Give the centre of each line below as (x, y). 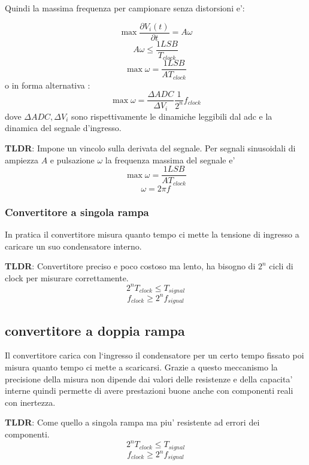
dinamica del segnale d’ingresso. (63, 128)
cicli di (281, 266)
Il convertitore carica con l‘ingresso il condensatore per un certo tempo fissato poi (154, 355)
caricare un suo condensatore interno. (73, 246)
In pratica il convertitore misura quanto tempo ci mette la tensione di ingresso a (152, 234)
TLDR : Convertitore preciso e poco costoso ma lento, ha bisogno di (130, 266)
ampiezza (22, 159)
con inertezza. (30, 402)
